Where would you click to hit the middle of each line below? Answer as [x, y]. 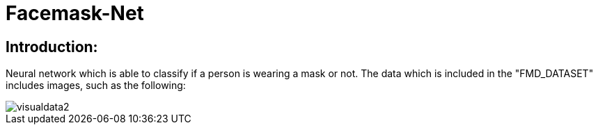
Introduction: [52, 47]
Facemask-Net [75, 13]
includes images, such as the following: [96, 86]
